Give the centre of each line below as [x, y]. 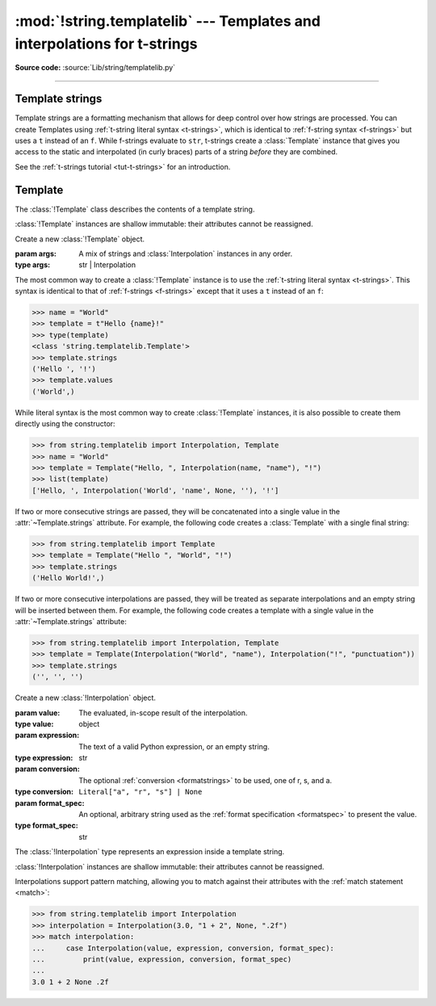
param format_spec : [50, 803]
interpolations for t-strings [106, 44]
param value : [38, 713]
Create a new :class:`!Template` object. [80, 239]
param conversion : [47, 769]
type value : [34, 723]
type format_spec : [46, 826]
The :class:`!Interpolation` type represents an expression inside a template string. [150, 852]
